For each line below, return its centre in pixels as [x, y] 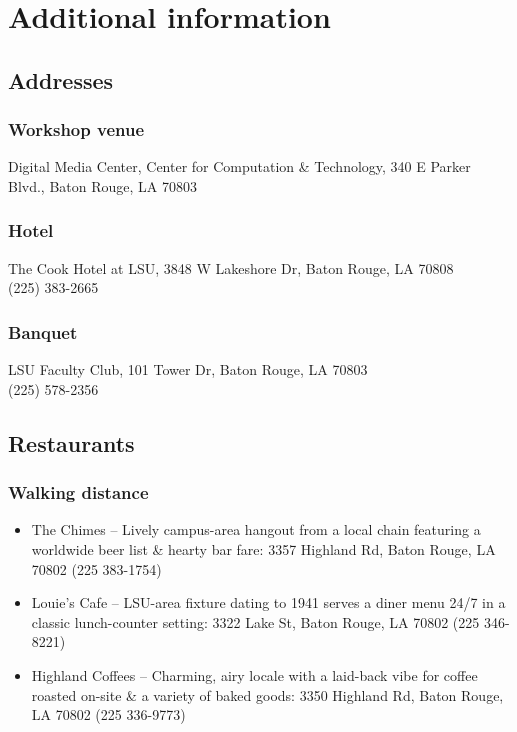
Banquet [43, 331]
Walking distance [78, 492]
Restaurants [71, 442]
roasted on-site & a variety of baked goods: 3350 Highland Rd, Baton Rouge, [267, 694]
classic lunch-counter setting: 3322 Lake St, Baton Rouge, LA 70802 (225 [255, 621]
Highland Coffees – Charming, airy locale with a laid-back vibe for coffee [254, 674]
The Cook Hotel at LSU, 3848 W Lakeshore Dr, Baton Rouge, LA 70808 [231, 267]
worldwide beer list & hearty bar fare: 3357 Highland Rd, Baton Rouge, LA [263, 548]
